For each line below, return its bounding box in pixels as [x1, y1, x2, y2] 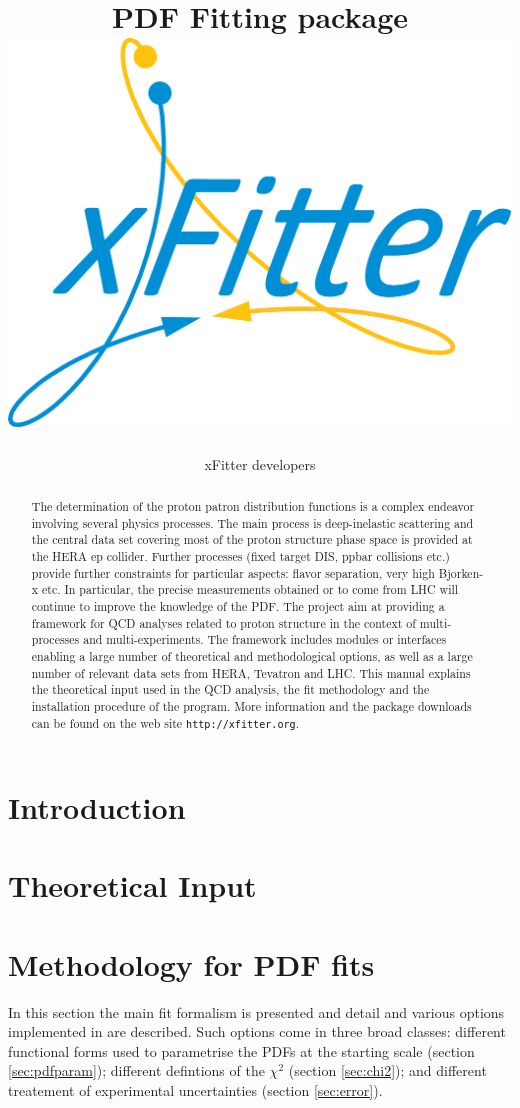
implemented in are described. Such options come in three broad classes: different [8, 1021, 506, 1042]
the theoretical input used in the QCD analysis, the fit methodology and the [31, 681, 430, 698]
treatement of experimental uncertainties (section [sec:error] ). [8, 1079, 383, 1100]
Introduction [8, 786, 186, 827]
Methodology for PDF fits [8, 943, 375, 984]
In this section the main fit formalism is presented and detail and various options [8, 1001, 505, 1022]
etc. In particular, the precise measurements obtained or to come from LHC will [42, 581, 459, 598]
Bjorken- [438, 564, 484, 581]
